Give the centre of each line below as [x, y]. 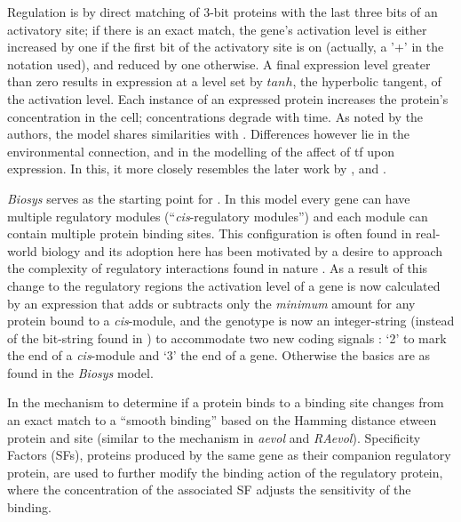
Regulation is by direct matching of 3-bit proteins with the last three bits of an [223, 12]
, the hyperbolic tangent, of [367, 81]
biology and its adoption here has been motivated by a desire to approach [242, 250]
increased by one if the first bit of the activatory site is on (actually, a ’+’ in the [226, 47]
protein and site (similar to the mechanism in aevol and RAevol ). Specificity [214, 437]
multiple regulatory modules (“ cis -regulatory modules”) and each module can [218, 216]
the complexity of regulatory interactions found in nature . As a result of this [218, 268]
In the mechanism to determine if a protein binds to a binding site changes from [226, 402]
